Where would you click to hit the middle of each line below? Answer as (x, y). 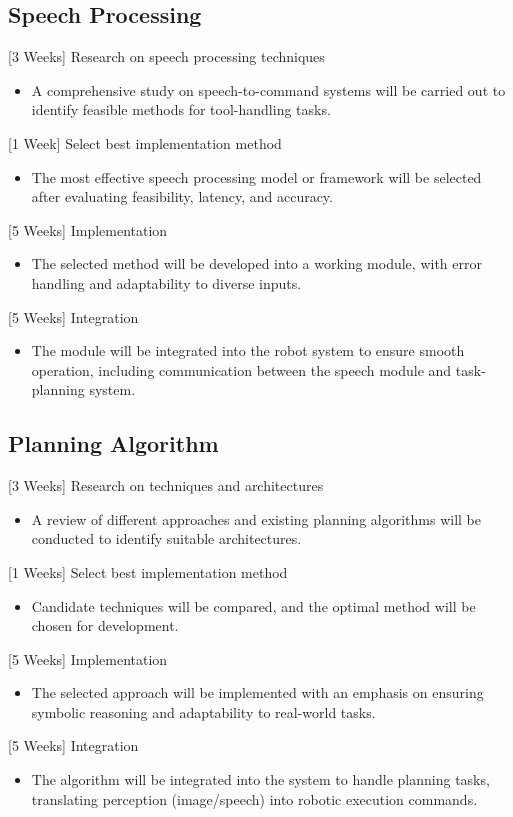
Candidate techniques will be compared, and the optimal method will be (253, 605)
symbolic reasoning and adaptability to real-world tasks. (203, 711)
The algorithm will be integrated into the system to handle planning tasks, (260, 779)
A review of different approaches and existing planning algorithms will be (256, 518)
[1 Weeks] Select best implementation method (148, 571)
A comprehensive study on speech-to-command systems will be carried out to (268, 89)
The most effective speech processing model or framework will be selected (256, 176)
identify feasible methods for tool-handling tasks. (181, 109)
